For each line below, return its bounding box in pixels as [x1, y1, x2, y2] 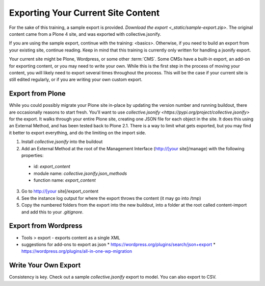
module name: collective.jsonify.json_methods [33, 170, 127, 176]
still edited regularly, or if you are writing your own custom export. [9, 76, 142, 83]
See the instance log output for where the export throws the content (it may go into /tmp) [21, 195, 201, 201]
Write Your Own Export [9, 261, 81, 269]
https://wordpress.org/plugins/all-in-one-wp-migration [21, 248, 132, 254]
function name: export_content [33, 177, 96, 183]
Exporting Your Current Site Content [9, 7, 159, 18]
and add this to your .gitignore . [21, 209, 83, 215]
